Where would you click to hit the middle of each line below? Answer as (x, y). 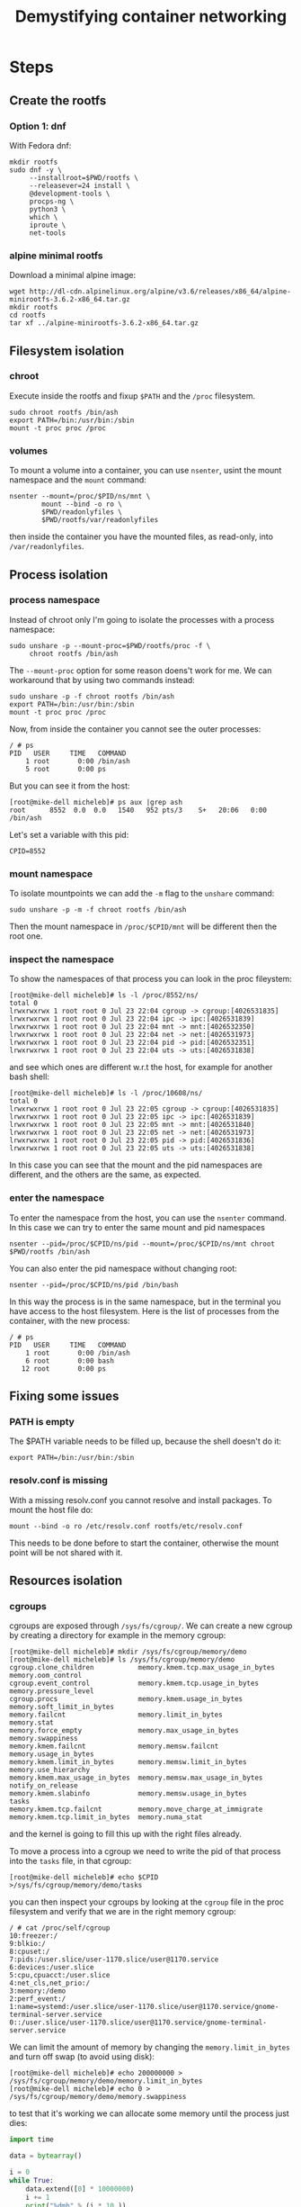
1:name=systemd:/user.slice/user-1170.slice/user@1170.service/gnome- (144, 2007)
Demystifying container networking (151, 17)
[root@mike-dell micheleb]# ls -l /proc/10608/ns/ (106, 1094)
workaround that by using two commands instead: (102, 680)
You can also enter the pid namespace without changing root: (124, 1268)
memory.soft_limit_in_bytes (62, 1707)
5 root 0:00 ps (66, 769)
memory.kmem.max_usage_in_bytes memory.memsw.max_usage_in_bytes (136, 1778)
